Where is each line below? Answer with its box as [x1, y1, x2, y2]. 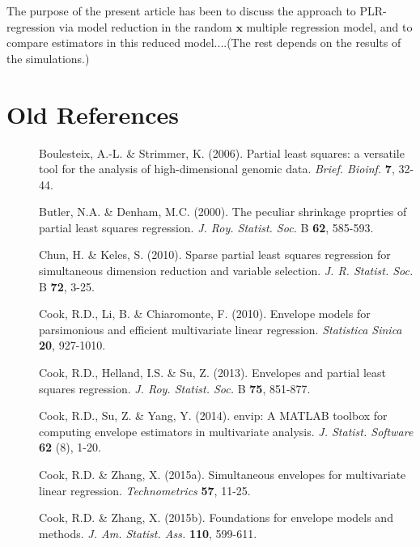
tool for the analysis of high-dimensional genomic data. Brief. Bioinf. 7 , [39, 160, 395, 177]
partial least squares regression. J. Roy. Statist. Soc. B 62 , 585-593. [39, 218, 374, 235]
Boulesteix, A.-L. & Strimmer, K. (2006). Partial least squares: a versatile [39, 144, 405, 161]
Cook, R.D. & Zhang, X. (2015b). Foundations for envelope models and [39, 509, 393, 526]
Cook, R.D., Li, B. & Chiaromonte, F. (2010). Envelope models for [39, 305, 371, 322]
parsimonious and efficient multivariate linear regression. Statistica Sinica [39, 320, 402, 337]
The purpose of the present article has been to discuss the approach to [6, 2, 356, 19]
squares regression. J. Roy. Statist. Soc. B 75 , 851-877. [39, 380, 311, 396]
